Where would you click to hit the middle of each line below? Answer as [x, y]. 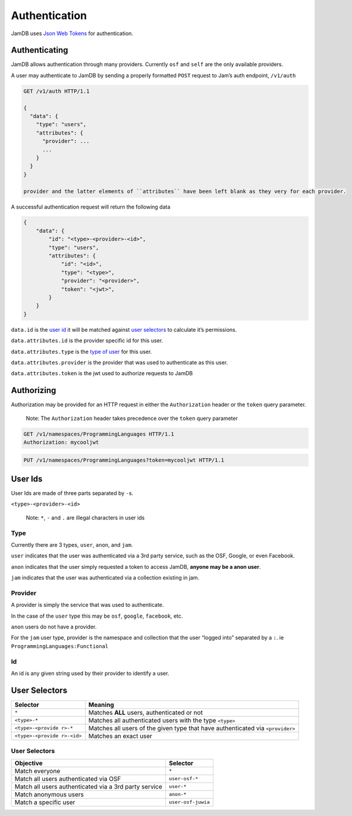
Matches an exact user [120, 736]
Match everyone [37, 771]
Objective [29, 763]
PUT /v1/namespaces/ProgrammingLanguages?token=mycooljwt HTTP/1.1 [124, 460]
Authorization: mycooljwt [61, 442]
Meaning [101, 705]
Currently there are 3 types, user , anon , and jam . [72, 545]
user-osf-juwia [189, 802]
